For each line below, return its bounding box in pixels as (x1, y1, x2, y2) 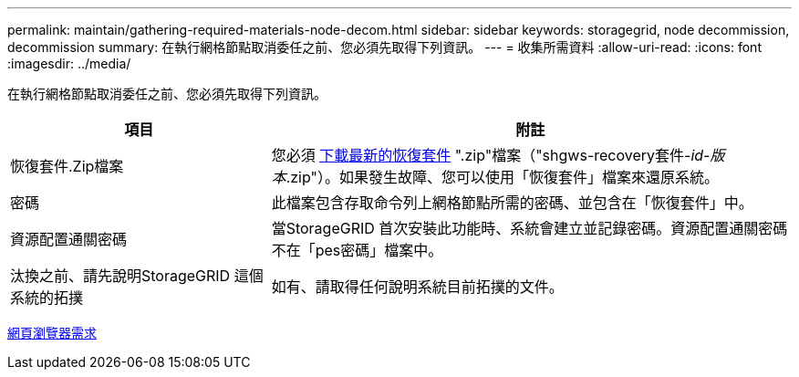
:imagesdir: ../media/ (7, 56, 131, 71)
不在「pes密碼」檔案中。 (271, 241, 443, 259)
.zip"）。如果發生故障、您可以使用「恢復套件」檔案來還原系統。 (285, 168, 720, 186)
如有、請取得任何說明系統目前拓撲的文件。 (271, 278, 564, 296)
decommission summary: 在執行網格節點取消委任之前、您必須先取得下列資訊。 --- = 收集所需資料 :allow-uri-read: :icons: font (7, 39, 762, 55)
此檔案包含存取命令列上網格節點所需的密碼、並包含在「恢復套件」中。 (271, 194, 753, 212)
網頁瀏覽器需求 (7, 325, 97, 340)
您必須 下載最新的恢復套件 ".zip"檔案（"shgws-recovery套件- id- (271, 146, 711, 164)
